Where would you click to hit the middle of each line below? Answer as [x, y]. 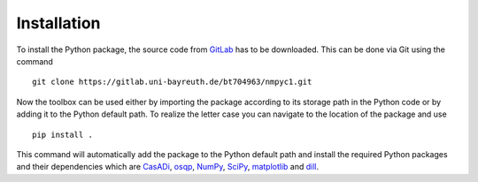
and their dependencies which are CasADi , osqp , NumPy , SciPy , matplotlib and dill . [168, 167]
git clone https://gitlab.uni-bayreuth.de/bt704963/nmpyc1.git [172, 82]
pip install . [62, 134]
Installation [58, 23]
